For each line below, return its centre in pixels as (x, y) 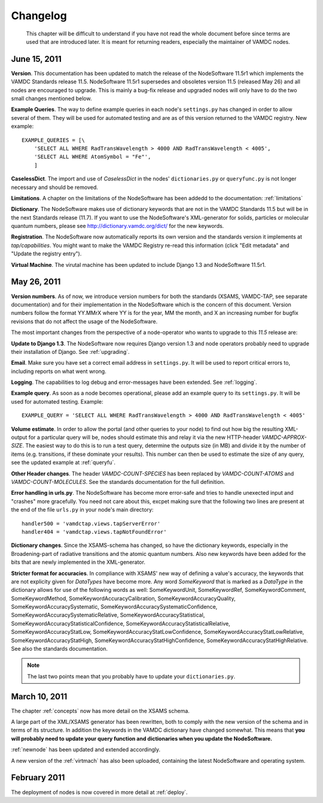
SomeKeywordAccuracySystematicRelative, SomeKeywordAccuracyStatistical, (108, 615)
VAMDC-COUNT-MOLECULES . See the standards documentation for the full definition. (118, 482)
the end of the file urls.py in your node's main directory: (82, 510)
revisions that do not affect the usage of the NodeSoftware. (84, 321)
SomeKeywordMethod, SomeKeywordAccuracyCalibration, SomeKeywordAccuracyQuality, (123, 598)
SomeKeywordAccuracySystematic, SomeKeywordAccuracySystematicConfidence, (114, 607)
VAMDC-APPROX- (284, 437)
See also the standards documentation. (59, 649)
